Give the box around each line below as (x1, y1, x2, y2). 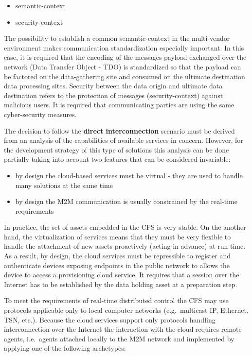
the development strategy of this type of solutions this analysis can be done (4, 144, 229, 154)
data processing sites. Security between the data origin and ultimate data (4, 81, 223, 91)
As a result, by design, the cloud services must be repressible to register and (4, 251, 231, 261)
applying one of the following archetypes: (4, 343, 126, 353)
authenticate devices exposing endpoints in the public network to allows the (4, 260, 230, 270)
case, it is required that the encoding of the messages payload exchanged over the (4, 52, 247, 62)
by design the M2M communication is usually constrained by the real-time (15, 196, 237, 206)
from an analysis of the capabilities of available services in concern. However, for (4, 135, 243, 145)
